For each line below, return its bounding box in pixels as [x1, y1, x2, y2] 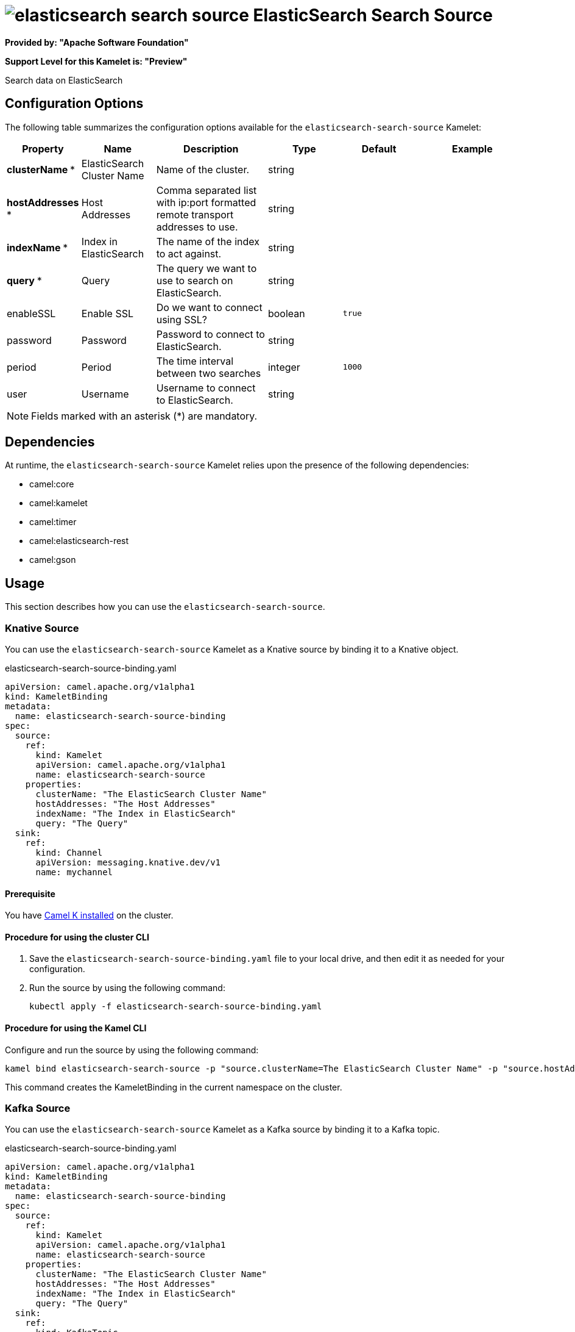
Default [361, 142, 397, 155]
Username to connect [156, 381, 256, 394]
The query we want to [156, 262, 257, 274]
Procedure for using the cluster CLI [5, 931, 149, 942]
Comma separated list [156, 184, 257, 196]
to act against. [156, 247, 222, 260]
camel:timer [29, 517, 77, 528]
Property [22, 142, 64, 155]
